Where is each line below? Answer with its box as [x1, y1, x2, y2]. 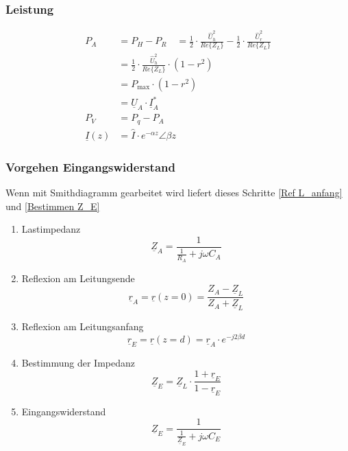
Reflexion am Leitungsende [21, 270, 135, 285]
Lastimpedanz [21, 222, 81, 236]
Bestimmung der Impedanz [21, 355, 135, 369]
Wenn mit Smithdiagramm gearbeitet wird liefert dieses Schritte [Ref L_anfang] [5, 185, 343, 200]
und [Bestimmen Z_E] [5, 198, 100, 213]
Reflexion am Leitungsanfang [21, 319, 144, 334]
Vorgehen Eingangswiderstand [5, 158, 175, 175]
